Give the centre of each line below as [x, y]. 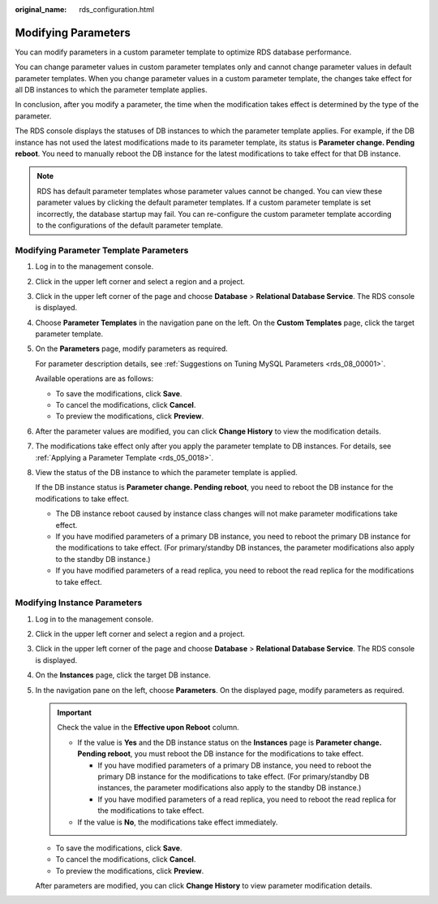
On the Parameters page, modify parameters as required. [132, 348]
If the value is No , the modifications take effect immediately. [178, 822]
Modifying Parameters [73, 32]
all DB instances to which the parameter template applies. [111, 90]
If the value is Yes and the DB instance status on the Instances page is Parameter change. [230, 742]
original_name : [41, 9]
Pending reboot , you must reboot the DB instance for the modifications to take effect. [221, 754]
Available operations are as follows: [94, 378]
